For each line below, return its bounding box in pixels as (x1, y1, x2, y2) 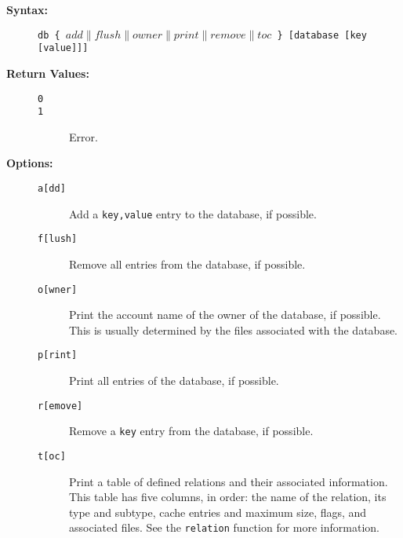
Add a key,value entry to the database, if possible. (69, 205, 317, 221)
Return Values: (6, 64, 89, 81)
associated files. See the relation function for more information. (69, 519, 379, 536)
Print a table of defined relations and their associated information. (69, 473, 388, 489)
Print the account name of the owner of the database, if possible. (69, 306, 381, 323)
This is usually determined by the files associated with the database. (69, 321, 398, 338)
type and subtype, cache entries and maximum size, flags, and (69, 503, 367, 520)
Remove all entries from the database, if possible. (69, 255, 306, 272)
